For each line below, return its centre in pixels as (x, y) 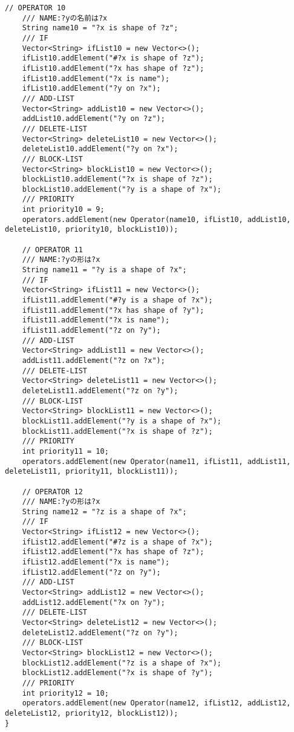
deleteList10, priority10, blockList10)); (92, 230)
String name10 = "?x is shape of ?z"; (100, 28)
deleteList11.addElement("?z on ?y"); (100, 391)
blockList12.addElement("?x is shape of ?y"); (117, 673)
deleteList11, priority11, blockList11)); (92, 472)
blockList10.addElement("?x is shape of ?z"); (117, 179)
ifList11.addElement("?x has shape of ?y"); (113, 310)
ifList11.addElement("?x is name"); (96, 320)
